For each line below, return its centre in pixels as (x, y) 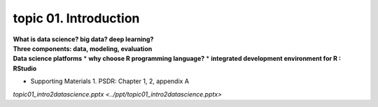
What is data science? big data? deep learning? (83, 39)
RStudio (25, 68)
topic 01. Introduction (76, 18)
